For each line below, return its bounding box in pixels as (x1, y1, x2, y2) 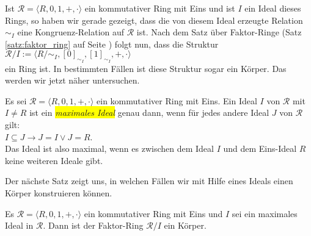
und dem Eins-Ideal (223, 142, 297, 155)
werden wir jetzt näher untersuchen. (5, 74, 140, 87)
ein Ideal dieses (244, 2, 301, 14)
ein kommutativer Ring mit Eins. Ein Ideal (97, 94, 257, 107)
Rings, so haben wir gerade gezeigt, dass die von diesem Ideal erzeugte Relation (5, 13, 303, 26)
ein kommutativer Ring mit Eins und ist (84, 2, 235, 14)
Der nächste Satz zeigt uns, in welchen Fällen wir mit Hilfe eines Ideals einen (5, 174, 293, 187)
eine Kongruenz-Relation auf (17, 26, 125, 38)
